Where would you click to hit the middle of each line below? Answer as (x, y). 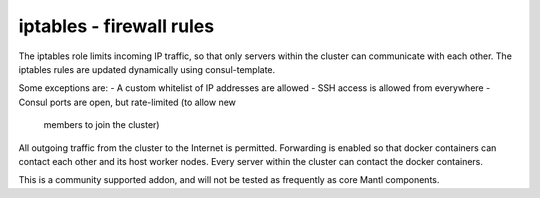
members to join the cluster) (101, 125)
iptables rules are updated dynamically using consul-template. (147, 69)
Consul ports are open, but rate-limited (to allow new (127, 102)
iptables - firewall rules (116, 26)
